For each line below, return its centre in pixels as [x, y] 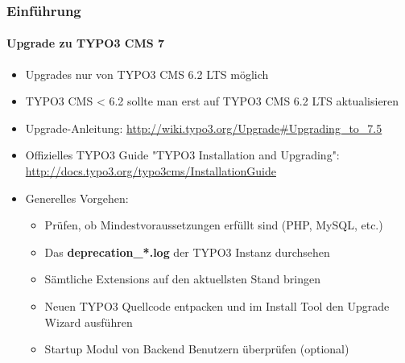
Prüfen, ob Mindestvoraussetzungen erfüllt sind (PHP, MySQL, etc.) [214, 225]
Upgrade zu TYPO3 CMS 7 [86, 43]
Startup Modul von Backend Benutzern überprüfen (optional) [197, 349]
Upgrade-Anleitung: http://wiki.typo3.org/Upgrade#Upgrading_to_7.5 [204, 128]
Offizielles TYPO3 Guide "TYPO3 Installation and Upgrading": [182, 155]
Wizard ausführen [89, 322]
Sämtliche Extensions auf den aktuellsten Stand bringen [182, 279]
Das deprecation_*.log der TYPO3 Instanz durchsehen [187, 252]
